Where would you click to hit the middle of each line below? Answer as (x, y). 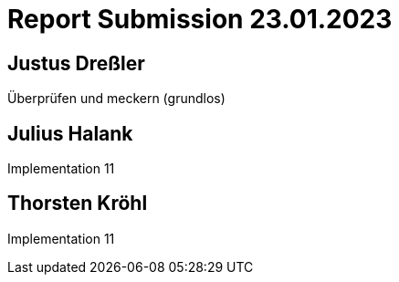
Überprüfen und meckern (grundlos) (116, 99)
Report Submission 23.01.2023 (200, 19)
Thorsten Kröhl (78, 204)
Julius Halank (70, 133)
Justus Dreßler (76, 63)
